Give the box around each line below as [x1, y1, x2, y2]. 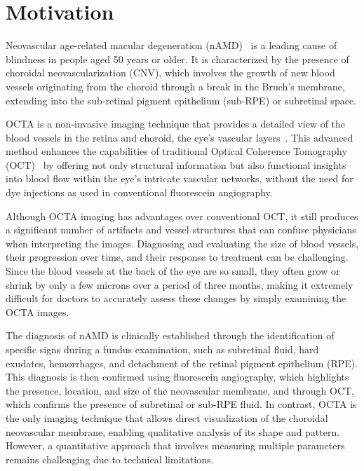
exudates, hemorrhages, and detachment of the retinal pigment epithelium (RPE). [6, 355, 358, 370]
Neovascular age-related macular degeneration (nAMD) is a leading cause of [6, 38, 337, 53]
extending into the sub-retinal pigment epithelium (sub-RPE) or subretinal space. [6, 93, 356, 107]
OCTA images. [6, 304, 69, 319]
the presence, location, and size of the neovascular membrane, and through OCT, [6, 383, 354, 397]
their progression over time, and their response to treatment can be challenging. [6, 250, 349, 264]
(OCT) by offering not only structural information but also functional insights [6, 157, 346, 172]
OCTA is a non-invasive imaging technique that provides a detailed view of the [6, 116, 346, 131]
